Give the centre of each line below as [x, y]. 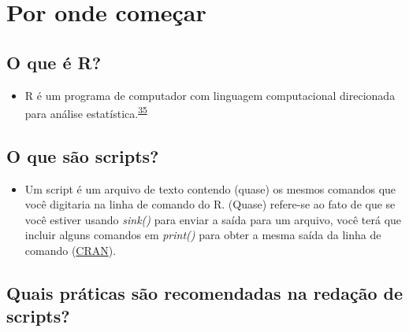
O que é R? [54, 62]
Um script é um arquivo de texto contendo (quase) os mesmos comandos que [210, 188]
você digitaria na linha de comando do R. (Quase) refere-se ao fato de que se [210, 204]
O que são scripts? [83, 155]
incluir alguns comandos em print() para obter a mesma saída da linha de [203, 235]
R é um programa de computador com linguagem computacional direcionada [210, 95]
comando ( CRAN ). [71, 250]
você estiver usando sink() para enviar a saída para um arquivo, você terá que [213, 219]
